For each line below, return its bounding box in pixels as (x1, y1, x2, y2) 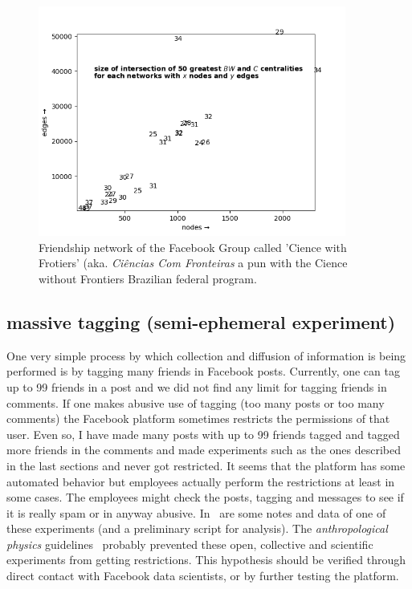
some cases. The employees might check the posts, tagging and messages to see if (6, 489, 404, 506)
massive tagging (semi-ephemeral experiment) (6, 309, 396, 334)
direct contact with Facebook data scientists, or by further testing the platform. (6, 567, 399, 584)
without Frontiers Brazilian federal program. (39, 270, 257, 286)
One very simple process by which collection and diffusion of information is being (6, 347, 406, 364)
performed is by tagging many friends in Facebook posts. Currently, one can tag (6, 363, 400, 380)
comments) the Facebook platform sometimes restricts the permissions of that (6, 410, 390, 427)
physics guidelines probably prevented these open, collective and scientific (6, 535, 373, 552)
